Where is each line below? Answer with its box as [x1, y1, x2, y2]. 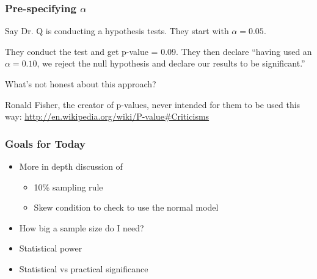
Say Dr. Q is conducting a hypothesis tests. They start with [5, 24, 229, 37]
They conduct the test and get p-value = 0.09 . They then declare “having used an [5, 45, 312, 57]
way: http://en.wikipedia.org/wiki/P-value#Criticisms [5, 110, 210, 123]
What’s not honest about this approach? [5, 78, 156, 90]
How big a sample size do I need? [19, 221, 144, 234]
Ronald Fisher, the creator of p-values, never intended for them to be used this [5, 98, 301, 111]
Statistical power [19, 242, 82, 255]
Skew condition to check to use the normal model [34, 201, 219, 214]
